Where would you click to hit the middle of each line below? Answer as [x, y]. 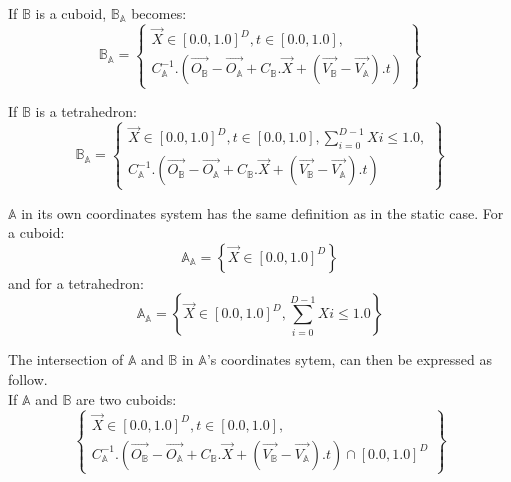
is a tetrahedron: [86, 111]
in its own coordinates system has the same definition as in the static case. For [262, 212]
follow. [28, 378]
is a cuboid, [71, 13]
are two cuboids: [126, 398]
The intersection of [66, 359]
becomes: [159, 13]
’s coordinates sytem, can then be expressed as [349, 359]
